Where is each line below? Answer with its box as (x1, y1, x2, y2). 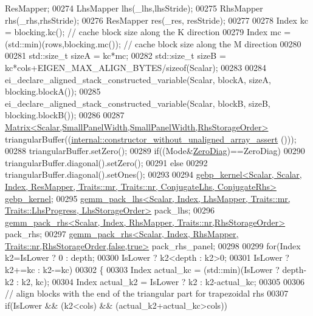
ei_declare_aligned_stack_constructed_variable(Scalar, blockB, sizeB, (5, 96, 270, 109)
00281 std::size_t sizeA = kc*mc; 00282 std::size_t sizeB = (5, 49, 226, 62)
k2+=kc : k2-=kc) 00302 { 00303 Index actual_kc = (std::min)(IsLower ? (5, 263, 280, 276)
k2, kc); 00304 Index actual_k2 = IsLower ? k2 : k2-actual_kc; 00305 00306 (21, 275, 304, 287)
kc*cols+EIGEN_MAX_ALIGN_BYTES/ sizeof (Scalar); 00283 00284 (5, 61, 266, 73)
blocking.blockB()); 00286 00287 (5, 109, 125, 121)
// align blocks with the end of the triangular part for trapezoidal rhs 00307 (5, 287, 289, 300)
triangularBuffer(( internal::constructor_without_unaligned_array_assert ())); (5, 132, 297, 145)
